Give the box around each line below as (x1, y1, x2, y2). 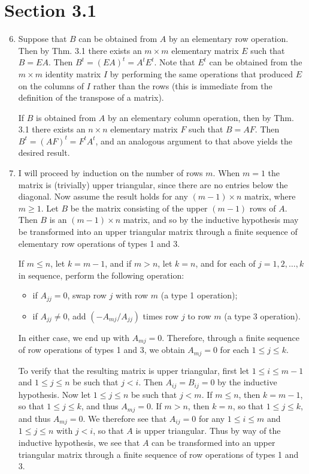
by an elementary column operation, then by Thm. (108, 111, 294, 123)
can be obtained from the (209, 56, 302, 68)
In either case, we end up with (18, 331, 130, 343)
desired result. (18, 146, 70, 159)
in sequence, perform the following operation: (18, 268, 184, 281)
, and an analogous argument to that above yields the (95, 134, 292, 147)
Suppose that (18, 32, 67, 45)
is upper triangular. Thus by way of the (135, 424, 281, 437)
